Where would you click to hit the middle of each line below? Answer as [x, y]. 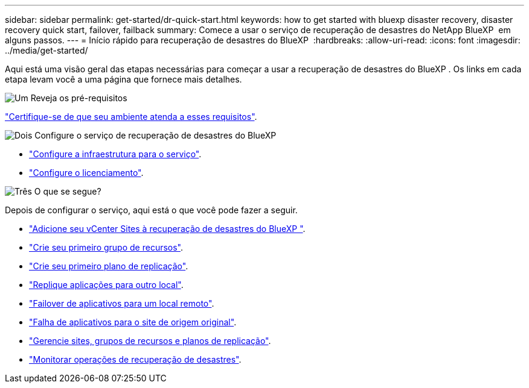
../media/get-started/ [46, 50]
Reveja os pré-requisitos [79, 98]
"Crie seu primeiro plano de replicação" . [109, 266]
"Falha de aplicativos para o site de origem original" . [133, 322]
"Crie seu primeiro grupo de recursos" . [106, 247]
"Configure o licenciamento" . [86, 173]
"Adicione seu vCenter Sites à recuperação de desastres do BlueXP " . [167, 229]
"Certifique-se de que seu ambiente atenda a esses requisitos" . [131, 117]
